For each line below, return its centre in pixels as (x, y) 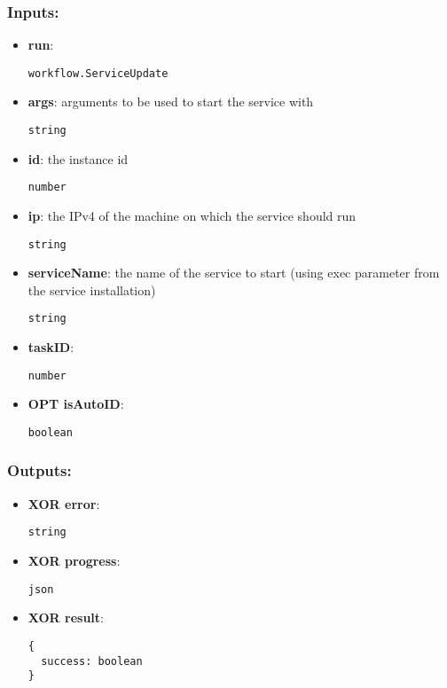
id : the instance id (78, 158)
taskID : (51, 347)
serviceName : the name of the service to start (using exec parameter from (234, 273)
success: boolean (92, 661)
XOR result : (66, 618)
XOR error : (64, 503)
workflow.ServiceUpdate (98, 73)
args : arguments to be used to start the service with (171, 102)
